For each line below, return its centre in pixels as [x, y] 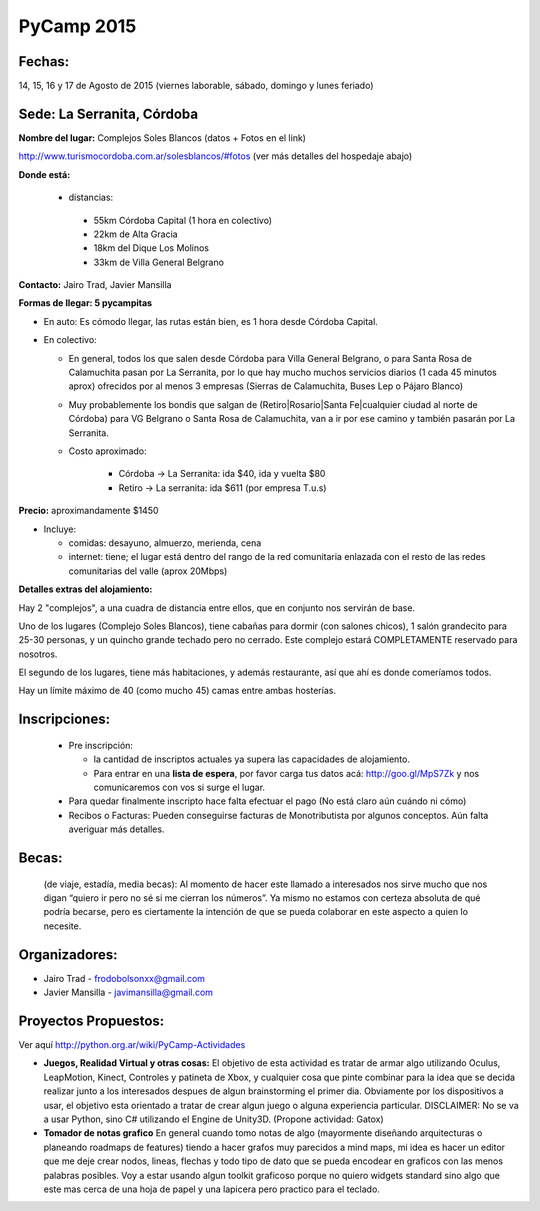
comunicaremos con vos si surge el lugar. [179, 787]
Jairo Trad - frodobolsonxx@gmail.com [124, 978]
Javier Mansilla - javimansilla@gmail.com [128, 992]
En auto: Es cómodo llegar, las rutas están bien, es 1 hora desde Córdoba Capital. [211, 321]
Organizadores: [68, 954]
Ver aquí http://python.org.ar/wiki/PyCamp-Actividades [132, 1044]
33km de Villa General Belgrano [159, 262]
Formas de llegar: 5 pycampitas [85, 303]
